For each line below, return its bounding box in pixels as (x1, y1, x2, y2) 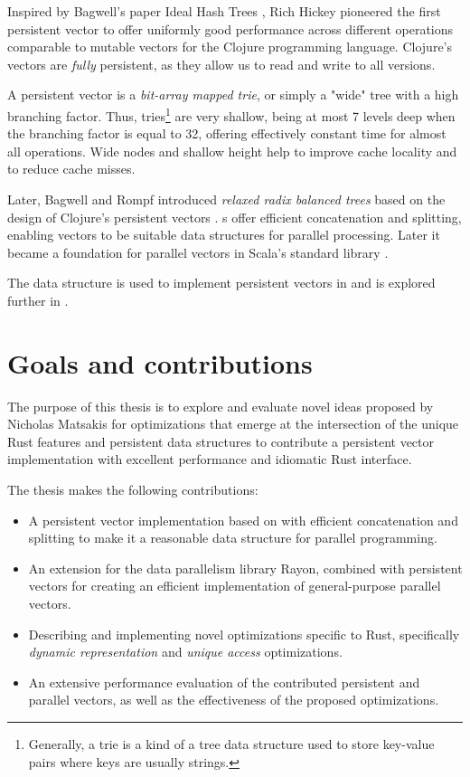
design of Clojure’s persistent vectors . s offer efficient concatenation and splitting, (7, 207, 462, 226)
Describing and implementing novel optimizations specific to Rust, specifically (28, 624, 460, 643)
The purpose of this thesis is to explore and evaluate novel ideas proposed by (7, 396, 434, 415)
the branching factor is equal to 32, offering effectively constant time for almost (7, 124, 446, 143)
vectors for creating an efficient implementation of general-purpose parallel (28, 576, 441, 595)
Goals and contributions (7, 344, 313, 381)
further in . (7, 290, 69, 309)
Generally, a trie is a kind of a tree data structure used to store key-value (28, 734, 435, 753)
